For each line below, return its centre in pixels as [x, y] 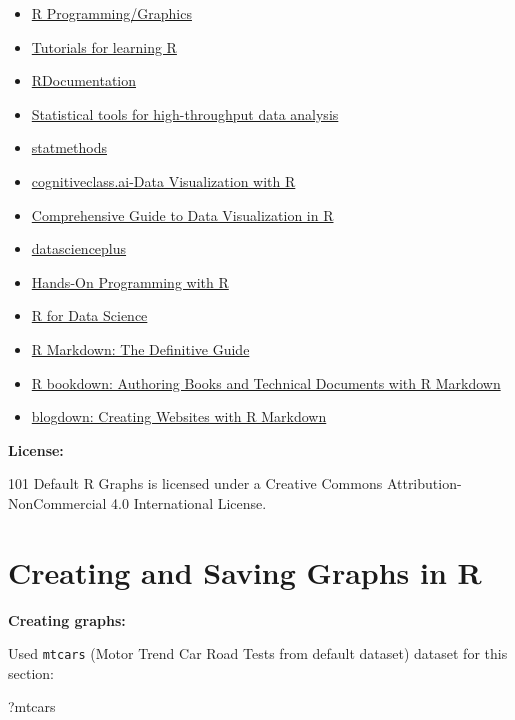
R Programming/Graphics [111, 13]
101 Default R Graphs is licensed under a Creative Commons [195, 483]
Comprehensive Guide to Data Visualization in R [182, 214]
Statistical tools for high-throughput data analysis [185, 113]
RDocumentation [84, 80]
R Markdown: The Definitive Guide [140, 348]
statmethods [69, 147]
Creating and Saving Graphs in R [245, 571]
